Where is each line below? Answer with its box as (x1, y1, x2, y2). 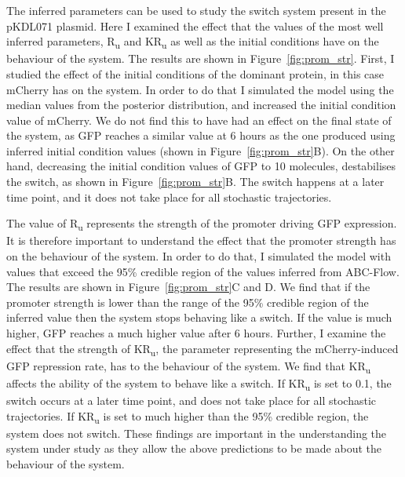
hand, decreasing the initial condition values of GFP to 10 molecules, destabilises (6, 158, 396, 174)
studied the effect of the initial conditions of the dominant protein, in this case (6, 65, 385, 82)
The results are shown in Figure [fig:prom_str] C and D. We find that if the (6, 279, 370, 295)
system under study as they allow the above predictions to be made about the (6, 440, 382, 457)
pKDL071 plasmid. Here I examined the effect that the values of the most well (6, 17, 384, 34)
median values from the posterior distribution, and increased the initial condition (6, 96, 396, 113)
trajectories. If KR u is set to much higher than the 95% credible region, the (6, 407, 369, 426)
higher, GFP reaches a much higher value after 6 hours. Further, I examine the (6, 324, 386, 340)
